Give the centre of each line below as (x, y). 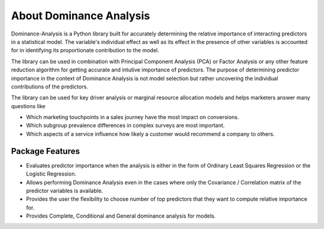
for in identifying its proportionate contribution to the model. (85, 50)
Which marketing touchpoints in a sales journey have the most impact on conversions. (133, 117)
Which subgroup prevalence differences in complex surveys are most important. (125, 126)
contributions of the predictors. (49, 87)
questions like (28, 106)
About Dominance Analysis (80, 16)
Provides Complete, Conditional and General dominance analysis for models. (121, 216)
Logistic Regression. (51, 174)
